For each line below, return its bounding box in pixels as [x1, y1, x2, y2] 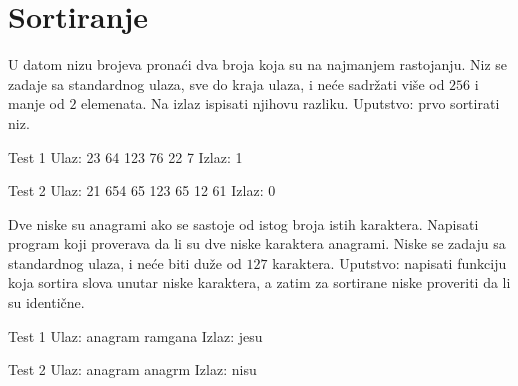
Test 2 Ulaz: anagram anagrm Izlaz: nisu [8, 359, 257, 380]
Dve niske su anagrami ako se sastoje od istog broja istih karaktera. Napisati [8, 213, 479, 234]
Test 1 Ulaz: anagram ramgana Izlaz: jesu [8, 325, 263, 346]
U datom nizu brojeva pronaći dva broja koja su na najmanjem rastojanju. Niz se [8, 54, 507, 75]
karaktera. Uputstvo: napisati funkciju [272, 252, 507, 273]
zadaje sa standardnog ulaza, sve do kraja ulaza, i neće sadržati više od [8, 73, 445, 94]
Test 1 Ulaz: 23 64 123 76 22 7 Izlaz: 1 [8, 146, 243, 167]
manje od [8, 93, 65, 114]
